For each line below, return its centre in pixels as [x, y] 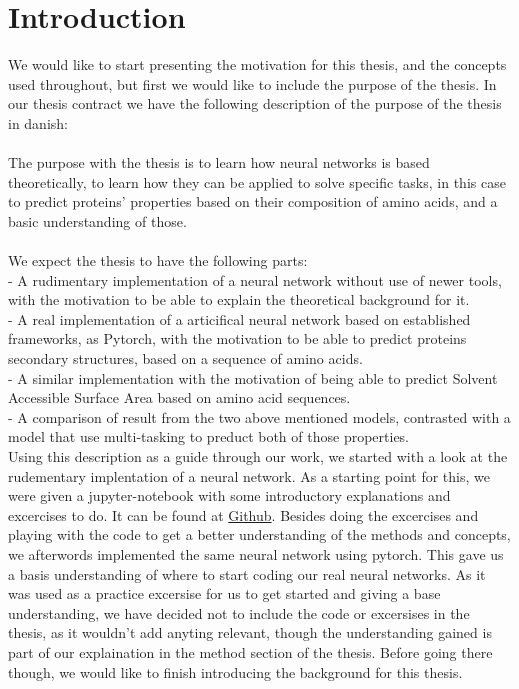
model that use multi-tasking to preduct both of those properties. [209, 436]
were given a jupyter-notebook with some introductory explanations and [229, 495]
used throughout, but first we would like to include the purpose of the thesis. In [252, 83]
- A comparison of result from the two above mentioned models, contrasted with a [259, 416]
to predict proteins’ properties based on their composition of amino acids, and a [253, 201]
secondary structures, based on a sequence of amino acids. [185, 358]
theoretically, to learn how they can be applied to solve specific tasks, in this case [257, 181]
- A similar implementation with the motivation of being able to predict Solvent [253, 377]
